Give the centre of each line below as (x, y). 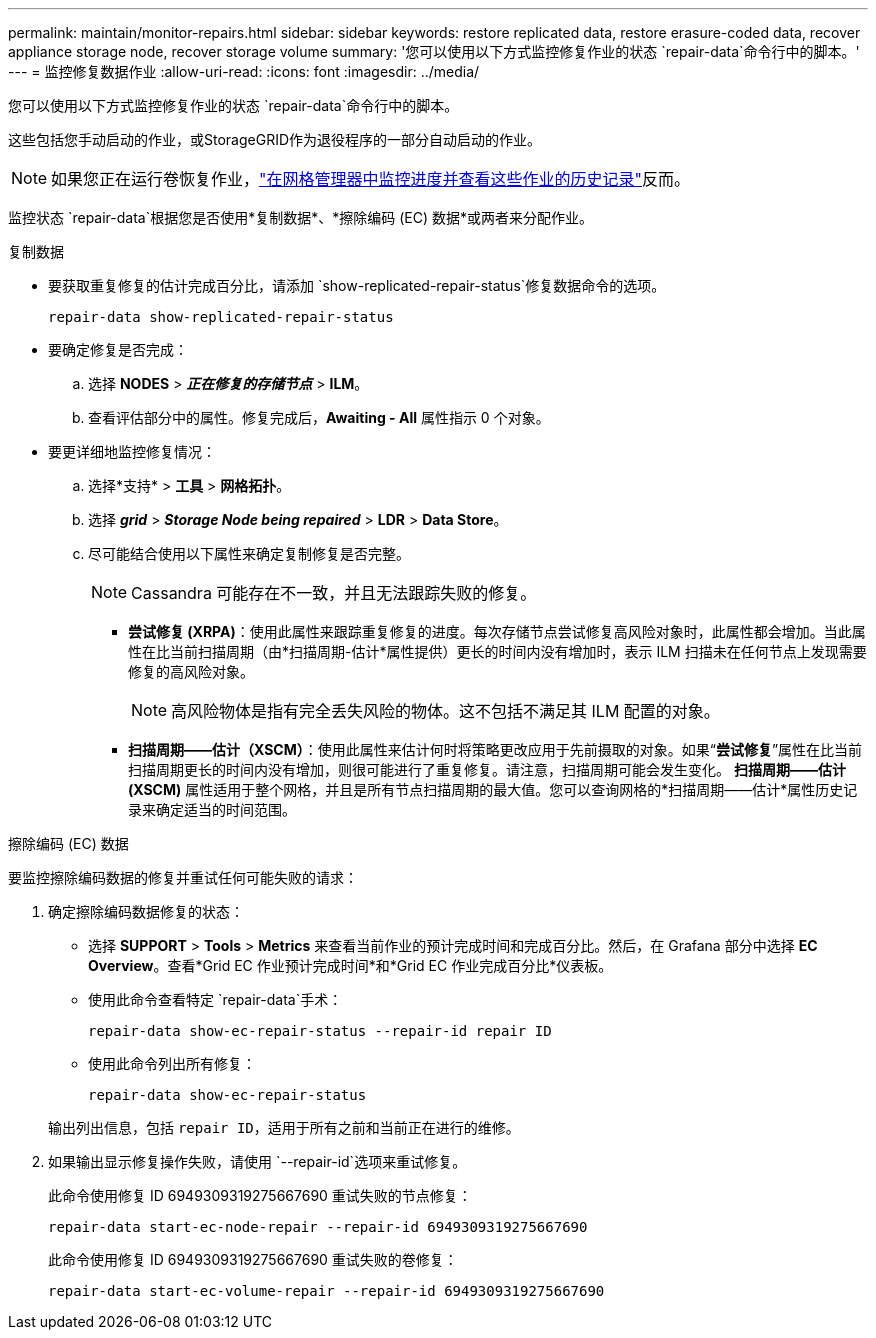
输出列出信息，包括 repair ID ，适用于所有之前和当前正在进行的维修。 (284, 1127)
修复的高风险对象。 (191, 671)
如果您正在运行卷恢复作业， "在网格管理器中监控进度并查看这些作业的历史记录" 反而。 (371, 179)
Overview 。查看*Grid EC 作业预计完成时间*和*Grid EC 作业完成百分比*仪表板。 (350, 965)
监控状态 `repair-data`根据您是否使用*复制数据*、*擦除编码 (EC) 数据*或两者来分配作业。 (301, 217)
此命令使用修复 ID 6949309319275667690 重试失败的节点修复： (260, 1195)
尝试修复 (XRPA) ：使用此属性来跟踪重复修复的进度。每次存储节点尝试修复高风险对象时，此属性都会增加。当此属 (497, 631)
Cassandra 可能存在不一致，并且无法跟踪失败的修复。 (334, 593)
